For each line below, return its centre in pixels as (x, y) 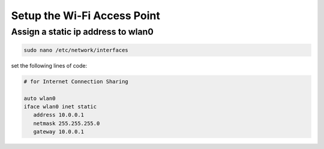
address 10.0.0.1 (58, 115)
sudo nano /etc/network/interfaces (76, 50)
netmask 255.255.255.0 (67, 123)
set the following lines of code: (49, 65)
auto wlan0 (40, 98)
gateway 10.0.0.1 (58, 132)
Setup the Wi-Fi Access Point (85, 16)
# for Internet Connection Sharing (76, 81)
